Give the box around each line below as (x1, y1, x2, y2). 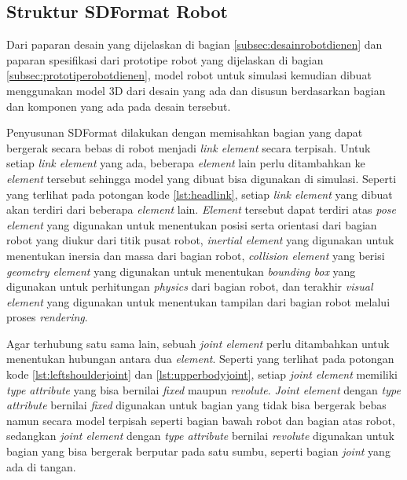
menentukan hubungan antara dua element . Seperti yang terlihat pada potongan (6, 350, 394, 367)
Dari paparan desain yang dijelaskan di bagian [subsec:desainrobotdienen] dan (6, 36, 383, 53)
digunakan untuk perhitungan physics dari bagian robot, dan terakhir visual (6, 278, 373, 295)
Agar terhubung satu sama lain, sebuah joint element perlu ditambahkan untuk (6, 335, 390, 351)
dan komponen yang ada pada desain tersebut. (6, 97, 231, 114)
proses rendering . (6, 309, 88, 325)
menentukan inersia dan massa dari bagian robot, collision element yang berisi (6, 247, 385, 263)
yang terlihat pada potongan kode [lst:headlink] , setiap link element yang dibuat (6, 185, 393, 202)
